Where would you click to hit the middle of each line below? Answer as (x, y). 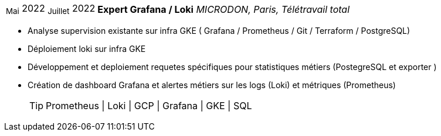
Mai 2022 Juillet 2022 (51, 9)
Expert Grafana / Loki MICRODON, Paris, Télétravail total (224, 9)
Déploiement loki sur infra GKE (87, 49)
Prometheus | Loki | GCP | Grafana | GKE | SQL (149, 106)
